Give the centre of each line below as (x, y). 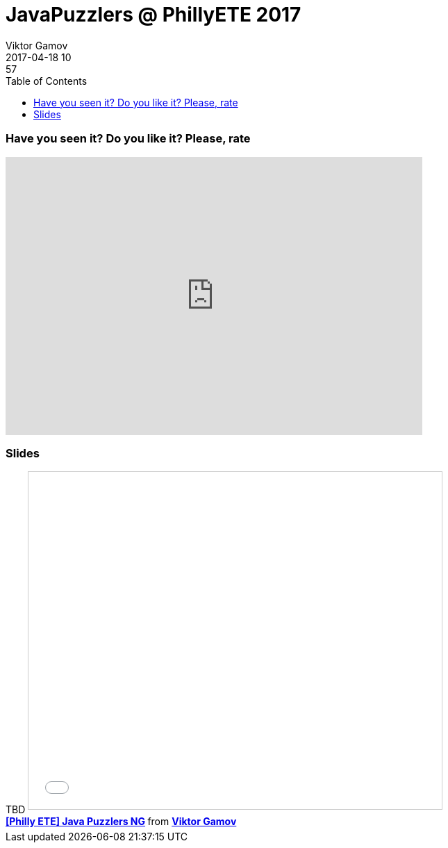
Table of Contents (47, 81)
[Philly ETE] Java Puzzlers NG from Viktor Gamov (121, 822)
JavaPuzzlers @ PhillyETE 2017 (154, 15)
